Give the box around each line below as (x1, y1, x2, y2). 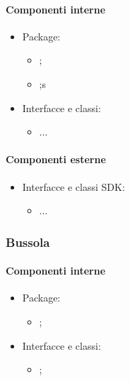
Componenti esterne (6, 152, 106, 167)
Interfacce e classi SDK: (22, 179, 125, 194)
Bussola (6, 233, 50, 250)
